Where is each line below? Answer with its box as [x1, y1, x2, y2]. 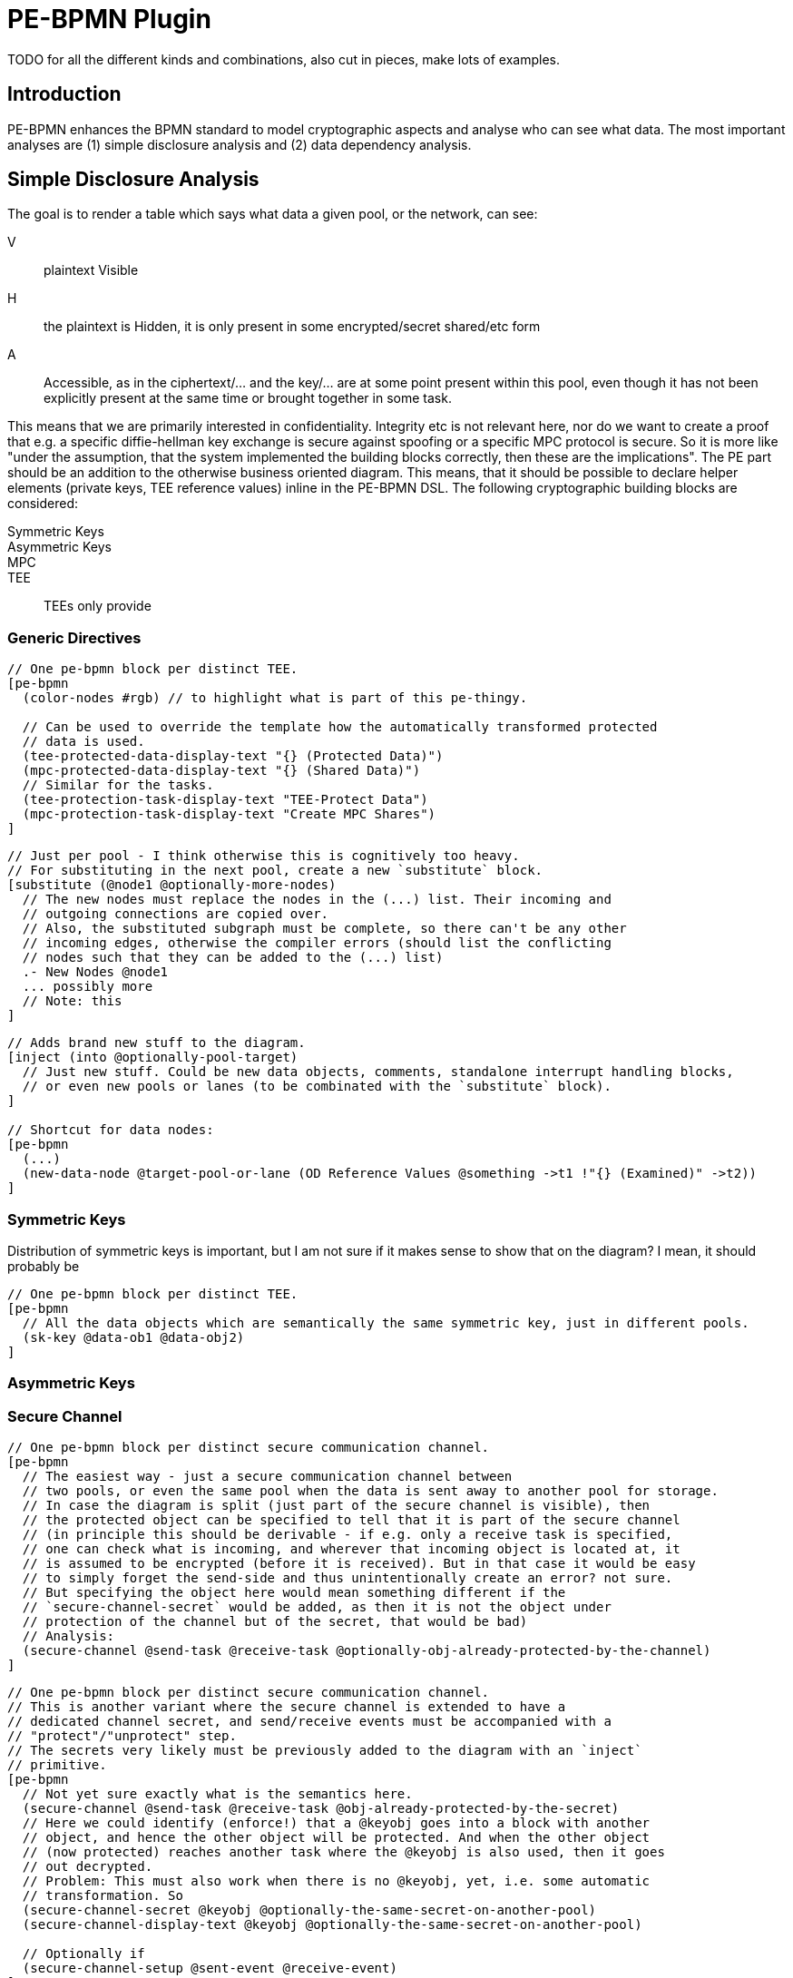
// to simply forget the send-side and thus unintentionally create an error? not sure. [22, 1571, 673, 1586]
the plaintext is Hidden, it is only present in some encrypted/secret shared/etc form [44, 318, 541, 335]
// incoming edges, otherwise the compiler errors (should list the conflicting [22, 935, 612, 951]
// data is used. [22, 734, 145, 749]
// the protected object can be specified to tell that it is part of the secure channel [22, 1513, 680, 1528]
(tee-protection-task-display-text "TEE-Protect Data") [22, 792, 428, 808]
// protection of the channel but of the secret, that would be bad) [22, 1614, 528, 1630]
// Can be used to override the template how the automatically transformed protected [22, 720, 658, 735]
